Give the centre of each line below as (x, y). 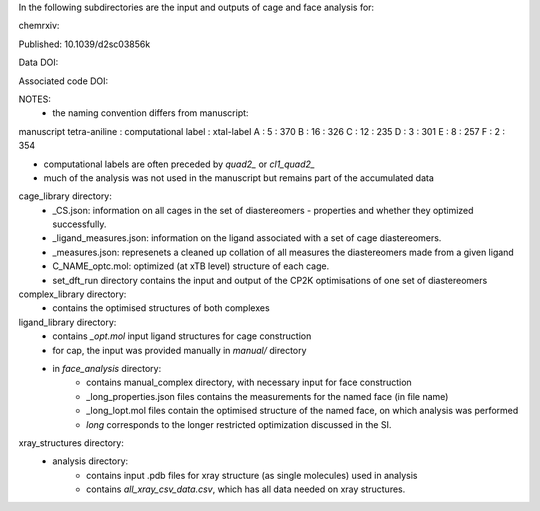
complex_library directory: (72, 294)
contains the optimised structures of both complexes (161, 308)
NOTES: (35, 99)
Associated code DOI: (63, 81)
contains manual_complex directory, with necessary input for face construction (249, 382)
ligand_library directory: (67, 322)
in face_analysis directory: (107, 368)
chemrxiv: (39, 26)
